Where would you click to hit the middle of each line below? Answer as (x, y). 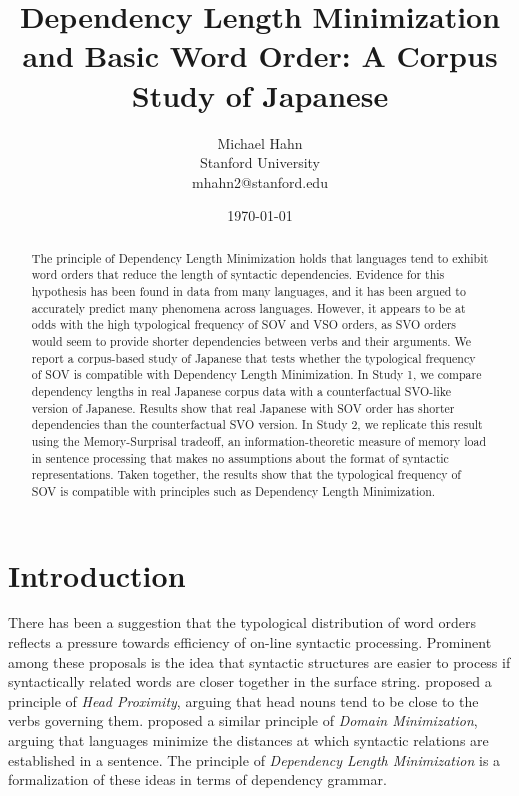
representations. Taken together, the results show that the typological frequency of (246, 474)
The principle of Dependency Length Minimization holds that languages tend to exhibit (260, 257)
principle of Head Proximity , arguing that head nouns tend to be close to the (243, 700)
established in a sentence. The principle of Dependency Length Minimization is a (254, 759)
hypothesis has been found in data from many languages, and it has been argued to (248, 290)
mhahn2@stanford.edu (260, 181)
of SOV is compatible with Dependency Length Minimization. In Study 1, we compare (256, 374)
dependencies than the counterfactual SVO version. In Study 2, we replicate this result (257, 424)
